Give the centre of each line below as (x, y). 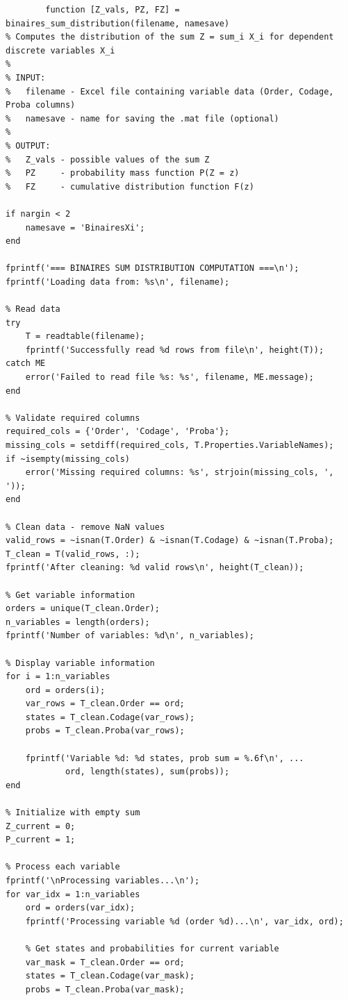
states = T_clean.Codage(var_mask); (110, 976)
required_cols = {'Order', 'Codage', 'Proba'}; (118, 432)
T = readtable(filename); (85, 336)
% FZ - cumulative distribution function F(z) (130, 186)
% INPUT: (26, 77)
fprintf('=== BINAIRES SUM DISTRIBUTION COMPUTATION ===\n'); (152, 268)
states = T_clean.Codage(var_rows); (110, 717)
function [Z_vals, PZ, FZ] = (113, 10)
